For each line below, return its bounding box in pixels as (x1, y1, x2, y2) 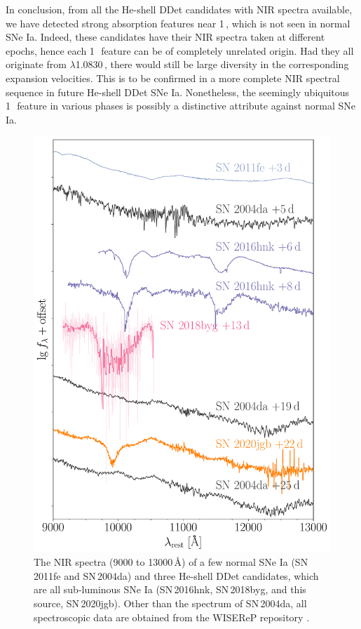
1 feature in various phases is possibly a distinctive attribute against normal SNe (6, 98, 355, 113)
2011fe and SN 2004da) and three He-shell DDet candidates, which (34, 568, 319, 583)
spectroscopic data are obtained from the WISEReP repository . (34, 609, 310, 624)
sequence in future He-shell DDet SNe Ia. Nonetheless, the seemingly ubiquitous (6, 84, 350, 99)
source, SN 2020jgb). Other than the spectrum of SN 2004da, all (34, 596, 307, 611)
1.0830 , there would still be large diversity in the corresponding (75, 57, 349, 72)
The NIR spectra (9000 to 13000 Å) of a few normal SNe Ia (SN (34, 555, 308, 569)
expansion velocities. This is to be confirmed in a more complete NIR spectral (6, 70, 340, 85)
